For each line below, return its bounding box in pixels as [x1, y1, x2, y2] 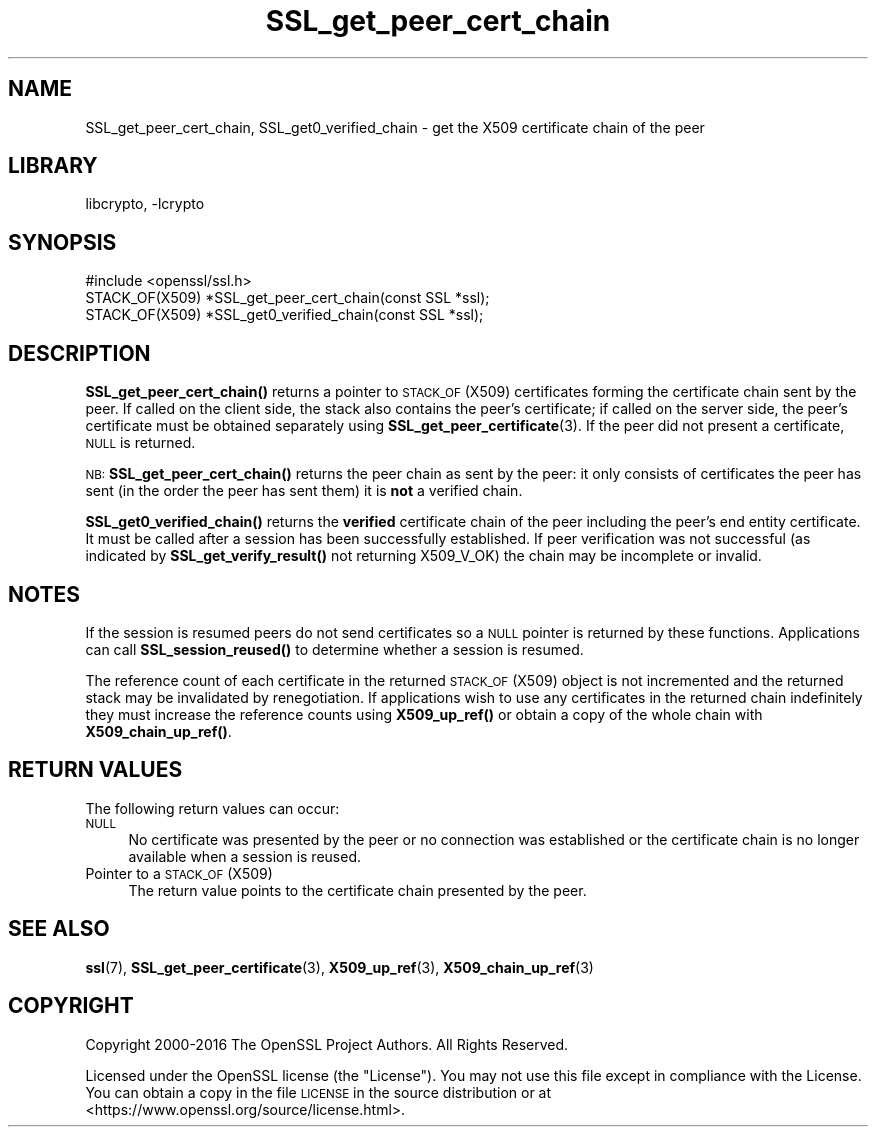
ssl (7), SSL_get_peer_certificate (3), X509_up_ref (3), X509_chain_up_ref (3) [85, 958, 594, 976]
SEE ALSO [8, 916, 110, 942]
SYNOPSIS [8, 229, 117, 255]
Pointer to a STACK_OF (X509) [85, 864, 273, 882]
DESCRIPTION [8, 340, 151, 366]
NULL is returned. [85, 434, 196, 452]
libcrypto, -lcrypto [85, 195, 205, 213]
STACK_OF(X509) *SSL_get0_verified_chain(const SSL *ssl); [85, 306, 484, 324]
